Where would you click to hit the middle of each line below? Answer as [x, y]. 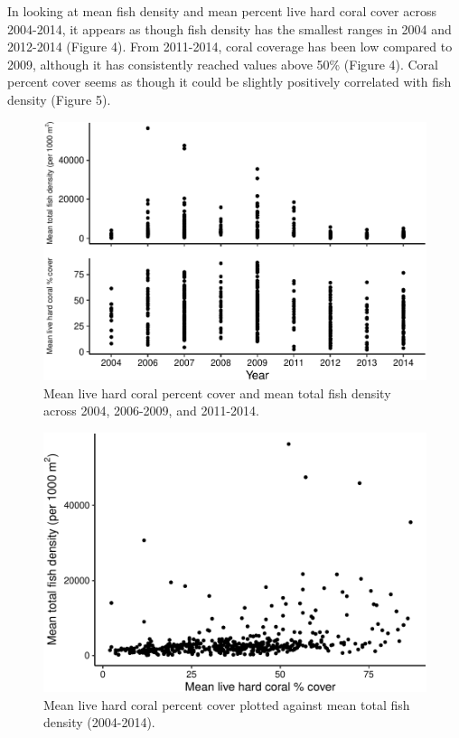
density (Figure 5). [59, 99]
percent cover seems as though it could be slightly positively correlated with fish [229, 82]
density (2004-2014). [99, 722]
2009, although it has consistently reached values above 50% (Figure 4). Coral [223, 64]
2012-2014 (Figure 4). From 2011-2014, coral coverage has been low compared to [230, 47]
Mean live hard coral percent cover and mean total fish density [217, 392]
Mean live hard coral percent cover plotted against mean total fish [227, 704]
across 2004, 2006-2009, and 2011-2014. [151, 411]
